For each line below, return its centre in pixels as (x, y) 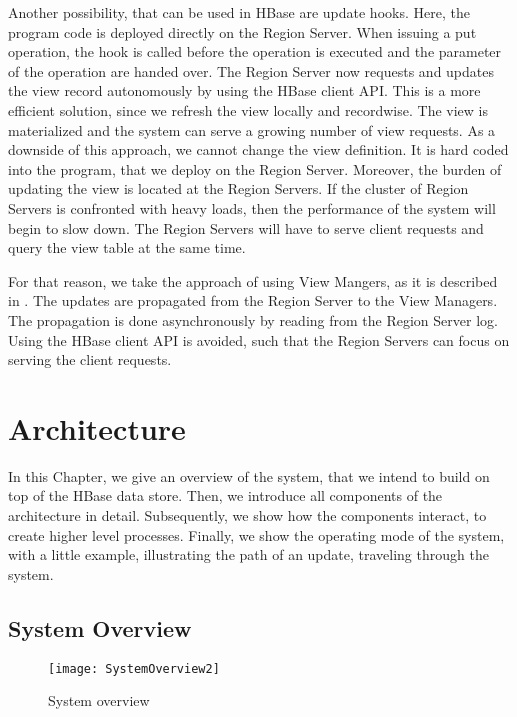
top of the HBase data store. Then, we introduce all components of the (225, 495)
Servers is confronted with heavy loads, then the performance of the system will (252, 207)
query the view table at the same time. (127, 247)
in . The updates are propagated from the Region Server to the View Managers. (253, 300)
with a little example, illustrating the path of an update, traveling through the (248, 554)
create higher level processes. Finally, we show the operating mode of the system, (256, 534)
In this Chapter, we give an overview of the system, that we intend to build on (249, 475)
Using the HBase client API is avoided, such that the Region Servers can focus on (259, 339)
